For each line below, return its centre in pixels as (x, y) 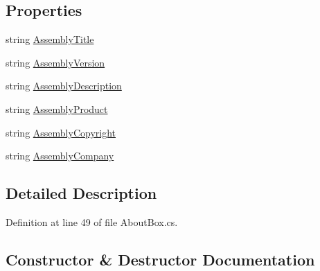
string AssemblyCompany (60, 156)
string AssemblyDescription (64, 86)
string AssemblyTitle (50, 39)
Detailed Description (81, 193)
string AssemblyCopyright (61, 132)
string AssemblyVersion (55, 62)
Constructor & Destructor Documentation (160, 259)
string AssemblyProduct (57, 108)
